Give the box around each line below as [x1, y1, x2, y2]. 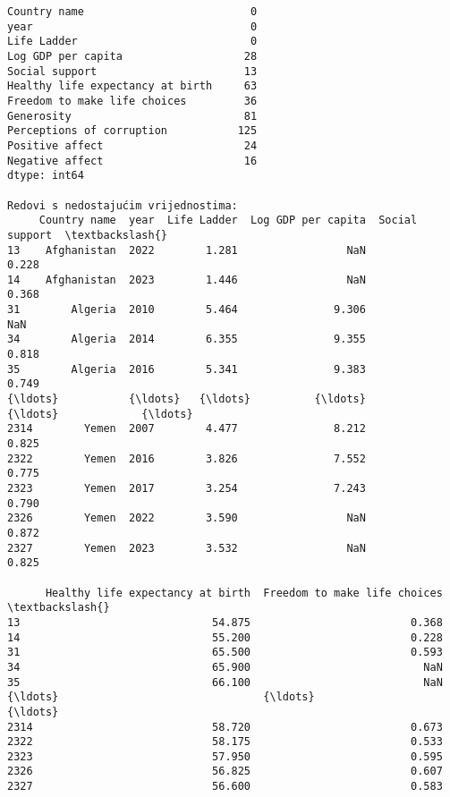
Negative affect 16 [7, 154, 258, 167]
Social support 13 [7, 64, 258, 78]
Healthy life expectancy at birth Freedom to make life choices [45, 586, 443, 599]
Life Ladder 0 [7, 35, 258, 48]
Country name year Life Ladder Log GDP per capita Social [38, 214, 418, 227]
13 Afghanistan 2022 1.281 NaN [7, 243, 366, 257]
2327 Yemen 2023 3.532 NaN [7, 541, 366, 555]
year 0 [7, 20, 258, 33]
